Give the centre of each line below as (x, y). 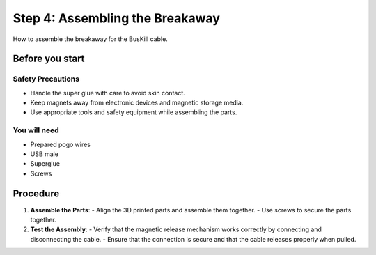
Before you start (49, 59)
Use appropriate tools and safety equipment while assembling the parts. (134, 112)
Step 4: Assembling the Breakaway (117, 18)
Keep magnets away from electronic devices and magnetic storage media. (137, 103)
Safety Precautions (46, 79)
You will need (36, 130)
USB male (45, 154)
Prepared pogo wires (60, 144)
